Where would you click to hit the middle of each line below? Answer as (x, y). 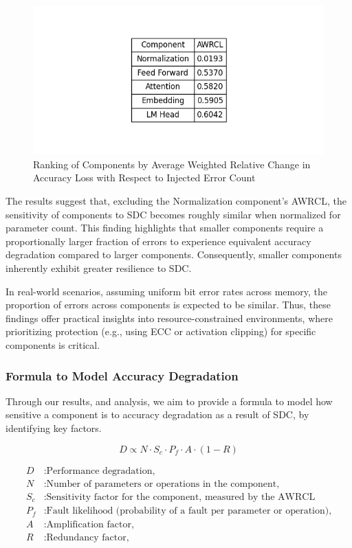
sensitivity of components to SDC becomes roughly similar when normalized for (173, 214)
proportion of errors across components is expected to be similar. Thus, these (168, 305)
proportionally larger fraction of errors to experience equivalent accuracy (158, 241)
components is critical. (53, 345)
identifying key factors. (54, 428)
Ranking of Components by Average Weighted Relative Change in (172, 164)
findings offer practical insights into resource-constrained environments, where (169, 318)
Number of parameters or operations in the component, (163, 484)
